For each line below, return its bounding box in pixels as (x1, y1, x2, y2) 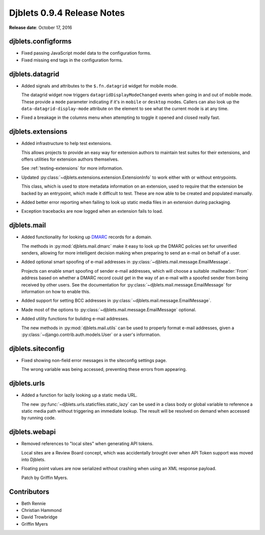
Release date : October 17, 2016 (9, 25, 72, 30)
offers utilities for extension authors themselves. (21, 156, 119, 162)
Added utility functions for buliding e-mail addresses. (21, 316, 129, 322)
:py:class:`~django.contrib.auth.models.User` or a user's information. (21, 332, 161, 338)
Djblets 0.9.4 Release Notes (9, 7, 125, 18)
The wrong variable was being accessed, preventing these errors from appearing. (21, 366, 187, 372)
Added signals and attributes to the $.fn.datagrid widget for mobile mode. (21, 83, 178, 88)
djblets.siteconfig (9, 344, 65, 353)
